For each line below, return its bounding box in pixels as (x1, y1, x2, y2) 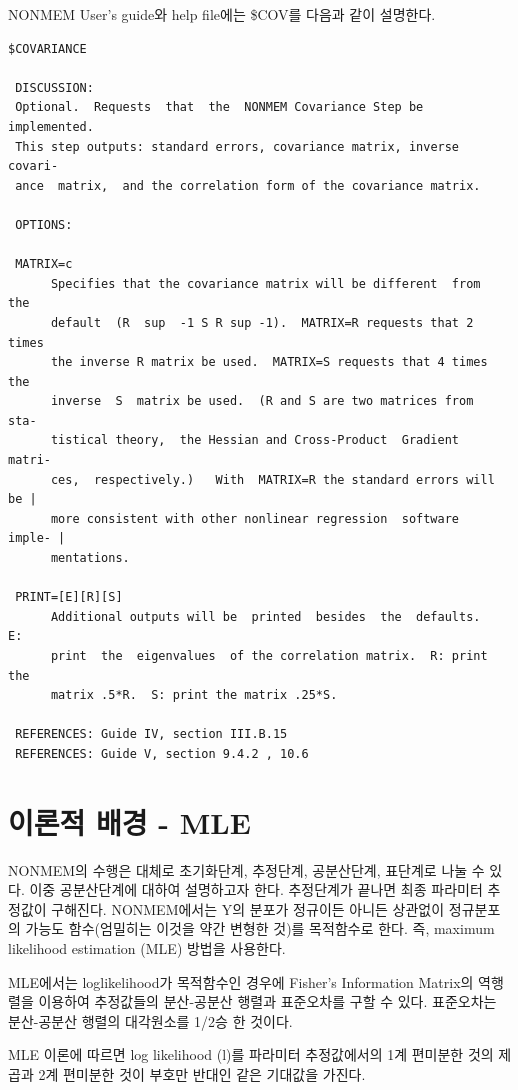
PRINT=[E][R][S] (15, 590, 123, 605)
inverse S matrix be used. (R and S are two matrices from (50, 394, 474, 409)
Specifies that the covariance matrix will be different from (50, 276, 481, 291)
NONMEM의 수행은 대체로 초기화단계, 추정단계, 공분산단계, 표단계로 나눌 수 (8, 859, 485, 880)
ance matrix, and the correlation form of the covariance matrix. (15, 178, 481, 193)
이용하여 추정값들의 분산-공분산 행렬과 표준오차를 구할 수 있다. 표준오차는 (38, 991, 497, 1012)
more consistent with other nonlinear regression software (50, 511, 460, 526)
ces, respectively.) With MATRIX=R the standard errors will (50, 472, 495, 487)
